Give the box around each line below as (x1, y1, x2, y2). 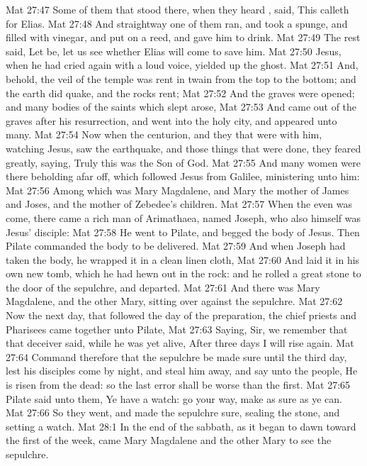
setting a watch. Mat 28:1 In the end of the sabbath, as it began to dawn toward (6, 418, 356, 433)
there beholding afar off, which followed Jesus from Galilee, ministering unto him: (6, 169, 360, 184)
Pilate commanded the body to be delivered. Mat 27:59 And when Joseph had (6, 238, 346, 253)
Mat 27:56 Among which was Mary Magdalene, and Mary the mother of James (6, 182, 349, 197)
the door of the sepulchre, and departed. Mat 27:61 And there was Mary (6, 279, 320, 294)
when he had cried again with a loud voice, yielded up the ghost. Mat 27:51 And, (6, 57, 358, 72)
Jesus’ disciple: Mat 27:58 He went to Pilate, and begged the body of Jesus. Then (6, 224, 360, 239)
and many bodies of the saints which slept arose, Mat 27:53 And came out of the (6, 99, 357, 114)
